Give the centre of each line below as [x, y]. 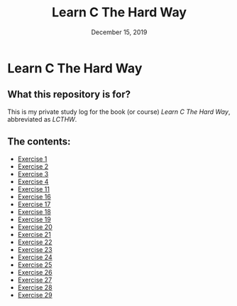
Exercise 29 [35, 295]
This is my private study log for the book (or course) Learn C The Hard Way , [119, 112]
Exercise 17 [34, 204]
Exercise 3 [33, 174]
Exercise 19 [34, 219]
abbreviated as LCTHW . [42, 119]
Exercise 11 [34, 189]
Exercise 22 [35, 242]
